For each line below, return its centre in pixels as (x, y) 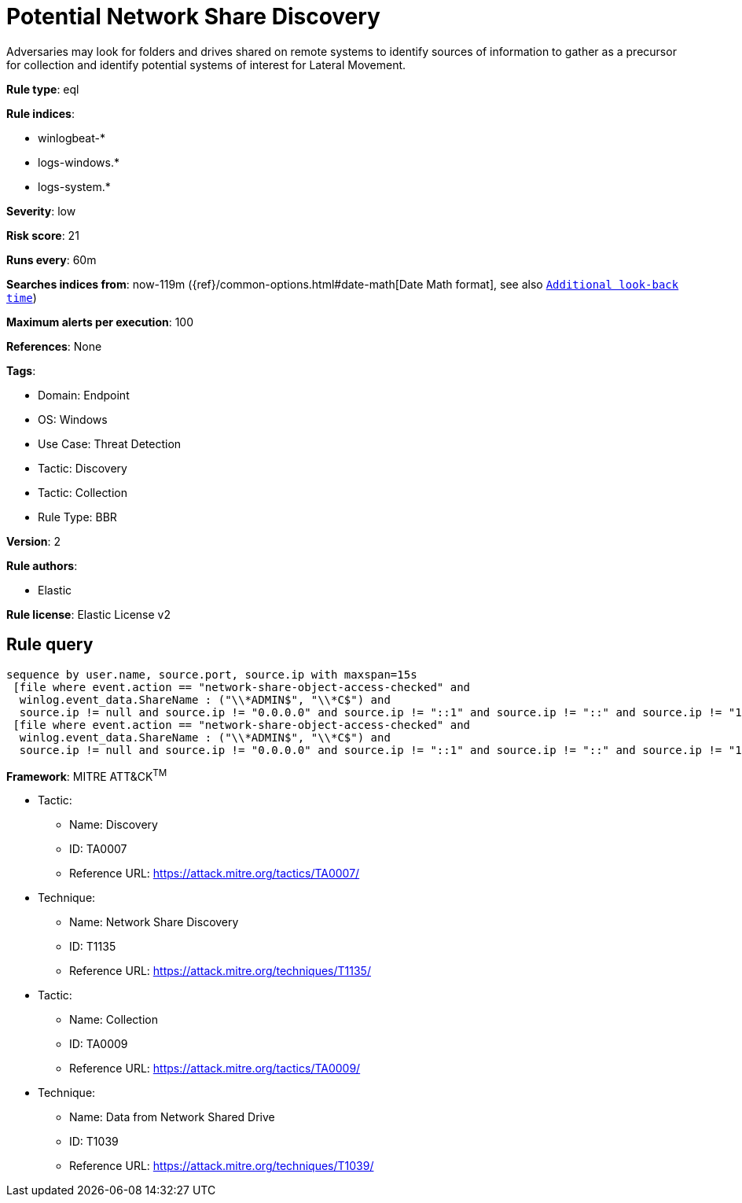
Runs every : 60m (51, 259)
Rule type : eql (43, 89)
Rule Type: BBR (77, 517)
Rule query (50, 645)
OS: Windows (73, 419)
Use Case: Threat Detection (110, 443)
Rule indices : (40, 113)
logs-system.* (74, 186)
